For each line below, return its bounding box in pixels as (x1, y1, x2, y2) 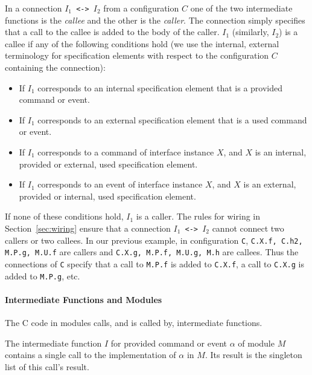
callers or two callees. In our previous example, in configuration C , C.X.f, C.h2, (5, 233, 303, 246)
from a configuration (103, 2, 179, 14)
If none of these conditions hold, (5, 210, 124, 223)
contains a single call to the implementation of (5, 348, 176, 361)
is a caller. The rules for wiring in (136, 210, 261, 223)
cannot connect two (212, 221, 284, 234)
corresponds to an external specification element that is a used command (37, 113, 307, 126)
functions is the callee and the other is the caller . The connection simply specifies (5, 13, 305, 26)
